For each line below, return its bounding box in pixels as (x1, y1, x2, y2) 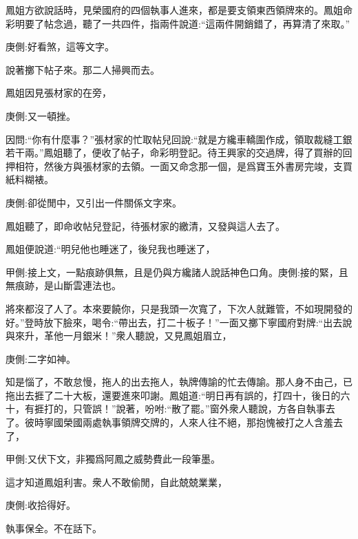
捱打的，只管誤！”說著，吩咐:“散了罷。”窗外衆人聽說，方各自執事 (34, 401, 326, 416)
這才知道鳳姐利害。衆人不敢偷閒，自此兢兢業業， (6, 474, 227, 489)
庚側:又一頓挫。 (6, 108, 76, 123)
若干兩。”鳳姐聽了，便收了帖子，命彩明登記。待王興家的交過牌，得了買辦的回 (6, 145, 352, 160)
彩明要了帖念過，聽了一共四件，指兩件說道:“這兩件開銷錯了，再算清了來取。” (6, 16, 350, 30)
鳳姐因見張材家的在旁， (6, 85, 112, 100)
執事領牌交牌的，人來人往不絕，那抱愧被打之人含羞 (101, 415, 333, 430)
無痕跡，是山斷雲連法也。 (6, 278, 121, 293)
